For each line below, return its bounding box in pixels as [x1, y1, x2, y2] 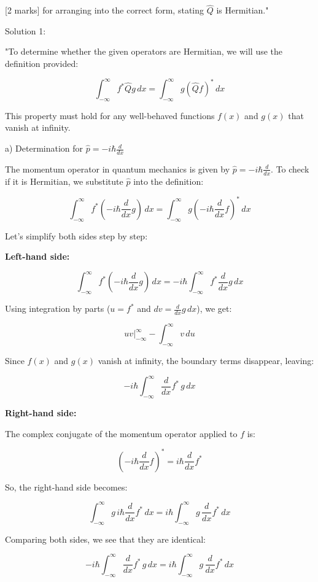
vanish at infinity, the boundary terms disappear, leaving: [98, 354, 314, 367]
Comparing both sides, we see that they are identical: [5, 532, 206, 545]
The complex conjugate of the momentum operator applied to [5, 427, 238, 440]
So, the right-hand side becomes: [5, 480, 128, 493]
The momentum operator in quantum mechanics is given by [5, 162, 230, 175]
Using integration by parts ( [5, 302, 111, 315]
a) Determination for [5, 142, 83, 155]
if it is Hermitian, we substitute [5, 174, 123, 187]
